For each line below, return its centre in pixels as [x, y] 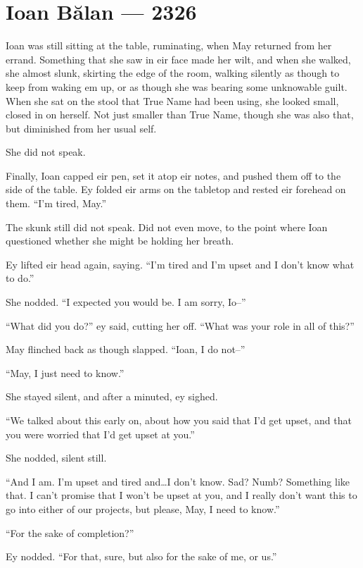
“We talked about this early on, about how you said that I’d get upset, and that [179, 420]
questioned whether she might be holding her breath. [120, 241]
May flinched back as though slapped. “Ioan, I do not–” [126, 349]
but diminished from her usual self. [81, 128]
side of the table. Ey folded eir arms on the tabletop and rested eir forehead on [176, 189]
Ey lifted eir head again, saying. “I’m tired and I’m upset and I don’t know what [180, 264]
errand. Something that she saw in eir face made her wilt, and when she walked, [178, 59]
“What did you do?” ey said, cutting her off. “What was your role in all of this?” [180, 325]
